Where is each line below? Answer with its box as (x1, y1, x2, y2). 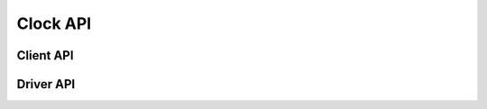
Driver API (16, 77, 76, 92)
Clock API (16, 14, 92, 33)
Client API (16, 48, 74, 63)
